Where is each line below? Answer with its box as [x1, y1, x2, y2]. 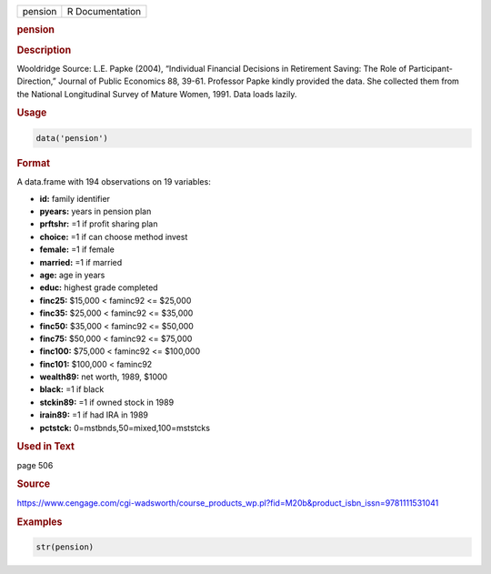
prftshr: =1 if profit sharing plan [39, 218, 158, 229]
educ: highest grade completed [39, 282, 158, 293]
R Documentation [66, 5, 141, 17]
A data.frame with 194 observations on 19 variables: [16, 176, 211, 187]
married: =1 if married [39, 257, 123, 267]
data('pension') [35, 133, 109, 143]
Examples [16, 515, 63, 528]
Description [16, 44, 72, 56]
